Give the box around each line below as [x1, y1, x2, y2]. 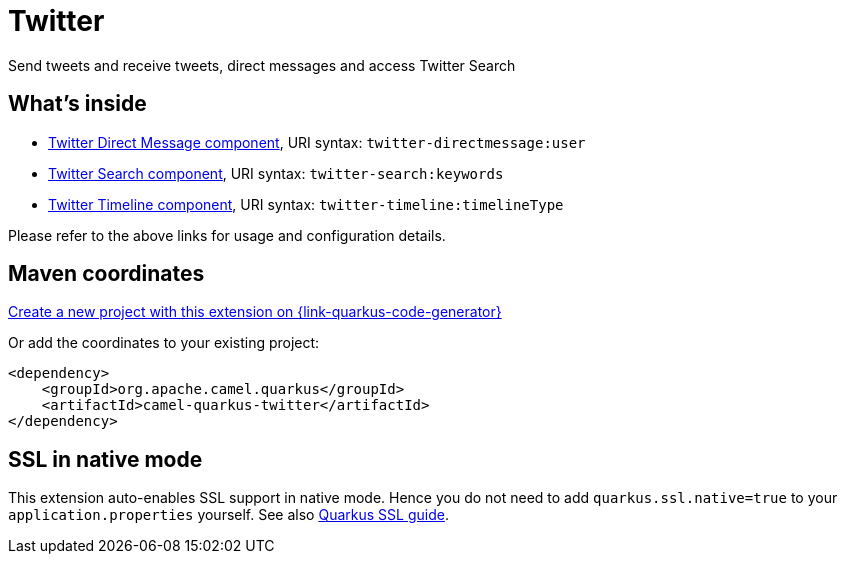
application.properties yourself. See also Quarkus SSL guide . [8, 506, 449, 524]
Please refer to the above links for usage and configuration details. [8, 226, 446, 244]
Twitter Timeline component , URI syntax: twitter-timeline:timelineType [48, 195, 564, 213]
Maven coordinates [8, 261, 205, 287]
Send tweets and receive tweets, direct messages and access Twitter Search [8, 56, 516, 74]
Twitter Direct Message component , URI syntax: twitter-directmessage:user [48, 133, 586, 151]
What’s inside [8, 91, 147, 117]
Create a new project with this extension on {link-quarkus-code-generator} [8, 303, 502, 321]
